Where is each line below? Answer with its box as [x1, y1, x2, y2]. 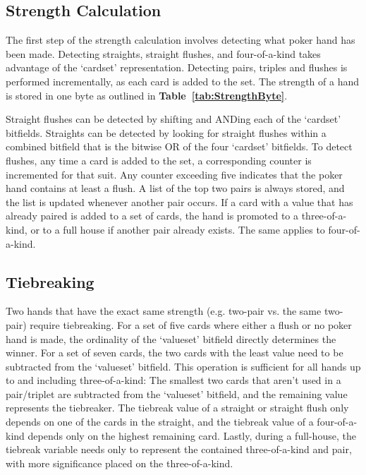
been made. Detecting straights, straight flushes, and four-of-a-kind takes [6, 46, 321, 61]
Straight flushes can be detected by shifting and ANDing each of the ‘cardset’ [6, 112, 341, 126]
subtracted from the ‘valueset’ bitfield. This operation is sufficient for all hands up [6, 359, 361, 373]
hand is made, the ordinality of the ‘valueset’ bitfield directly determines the [6, 331, 336, 346]
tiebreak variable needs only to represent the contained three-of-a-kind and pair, [6, 442, 352, 457]
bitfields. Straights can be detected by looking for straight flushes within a [6, 125, 327, 140]
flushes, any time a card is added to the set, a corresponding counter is [6, 152, 312, 167]
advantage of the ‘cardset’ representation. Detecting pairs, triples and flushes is [6, 60, 348, 75]
